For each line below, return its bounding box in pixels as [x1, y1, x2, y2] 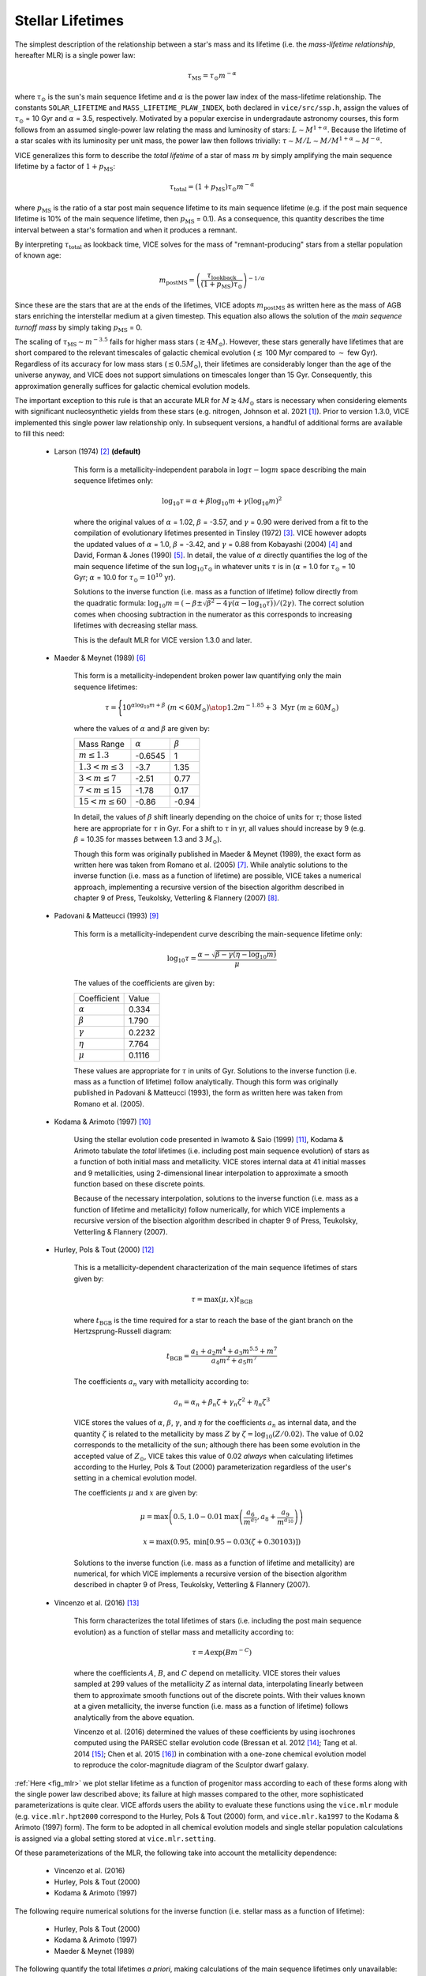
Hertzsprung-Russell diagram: [73, 1326, 172, 1336]
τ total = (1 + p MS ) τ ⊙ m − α [170, 181, 255, 193]
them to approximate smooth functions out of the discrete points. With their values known [73, 1690, 366, 1699]
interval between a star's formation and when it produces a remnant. [14, 225, 238, 235]
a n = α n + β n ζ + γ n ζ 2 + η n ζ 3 [174, 1396, 271, 1408]
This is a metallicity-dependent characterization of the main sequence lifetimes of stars [73, 1263, 358, 1273]
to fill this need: [14, 429, 65, 439]
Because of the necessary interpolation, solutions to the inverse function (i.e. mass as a [73, 1194, 359, 1203]
